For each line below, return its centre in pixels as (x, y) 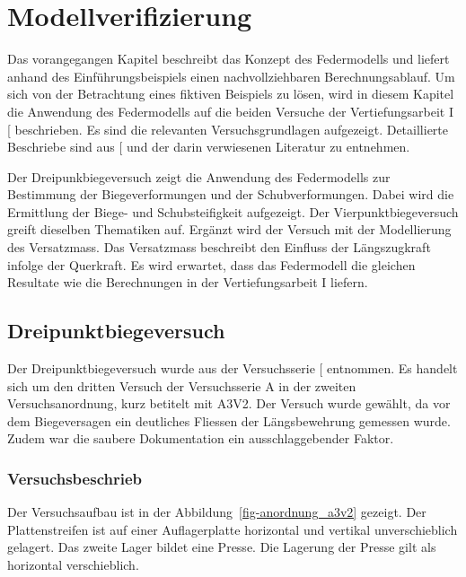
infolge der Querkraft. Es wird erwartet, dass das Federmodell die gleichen (211, 264)
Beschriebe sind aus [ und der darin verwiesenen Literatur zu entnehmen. (209, 147)
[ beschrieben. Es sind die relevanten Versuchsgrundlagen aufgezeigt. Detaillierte (228, 129)
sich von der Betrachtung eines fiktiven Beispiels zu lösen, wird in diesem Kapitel (231, 94)
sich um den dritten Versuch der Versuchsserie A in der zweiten (182, 385)
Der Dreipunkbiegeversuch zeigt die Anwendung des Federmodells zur (199, 176)
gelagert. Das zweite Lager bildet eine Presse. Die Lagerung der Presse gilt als (222, 547)
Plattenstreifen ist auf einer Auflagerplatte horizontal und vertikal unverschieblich (233, 529)
